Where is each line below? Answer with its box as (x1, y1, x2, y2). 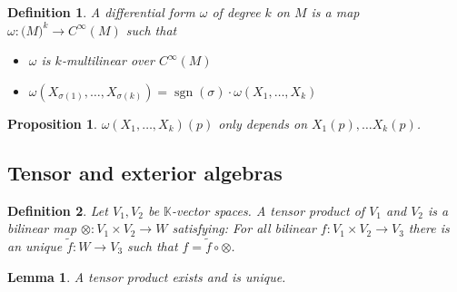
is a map (311, 3, 360, 21)
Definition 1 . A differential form (7, 3, 195, 21)
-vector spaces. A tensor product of (172, 200, 365, 219)
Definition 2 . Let (7, 200, 108, 219)
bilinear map (7, 219, 77, 238)
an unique (7, 236, 63, 255)
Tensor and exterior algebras (7, 158, 283, 186)
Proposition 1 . (7, 113, 97, 132)
